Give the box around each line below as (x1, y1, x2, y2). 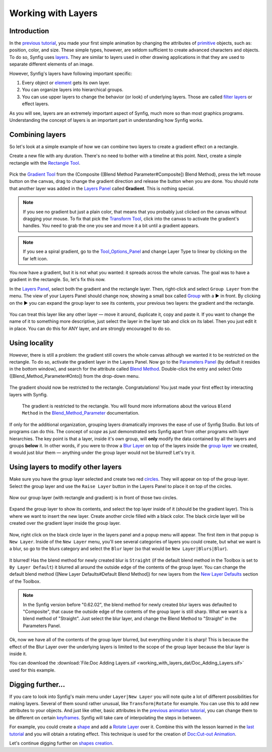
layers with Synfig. (9, 391, 48, 397)
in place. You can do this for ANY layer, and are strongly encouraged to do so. (9, 325, 171, 331)
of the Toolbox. (9, 578, 41, 584)
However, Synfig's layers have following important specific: (9, 71, 132, 77)
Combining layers (9, 130, 66, 139)
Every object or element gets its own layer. (22, 80, 110, 86)
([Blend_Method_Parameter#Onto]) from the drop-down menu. (9, 373, 140, 379)
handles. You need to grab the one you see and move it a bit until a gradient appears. (23, 223, 199, 229)
